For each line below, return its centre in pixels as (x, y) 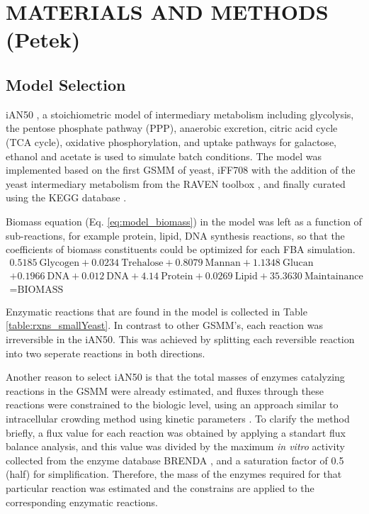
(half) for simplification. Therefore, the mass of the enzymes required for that (174, 474)
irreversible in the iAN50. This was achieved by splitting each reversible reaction (180, 339)
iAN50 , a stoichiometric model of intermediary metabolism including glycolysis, (180, 114)
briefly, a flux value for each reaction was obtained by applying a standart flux (176, 432)
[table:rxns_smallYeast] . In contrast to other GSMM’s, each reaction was (164, 325)
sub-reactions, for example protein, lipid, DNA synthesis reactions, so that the (175, 235)
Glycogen (59, 263)
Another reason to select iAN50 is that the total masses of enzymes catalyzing (175, 377)
